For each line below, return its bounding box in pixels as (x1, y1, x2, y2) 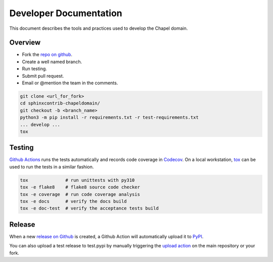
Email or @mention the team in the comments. (22, 80, 118, 86)
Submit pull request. (22, 73, 64, 79)
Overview (9, 38, 41, 47)
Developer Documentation (9, 8, 122, 19)
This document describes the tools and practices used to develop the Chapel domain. (9, 25, 188, 31)
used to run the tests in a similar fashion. (9, 164, 94, 170)
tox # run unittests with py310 (20, 177, 135, 183)
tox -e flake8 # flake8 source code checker (20, 184, 140, 190)
